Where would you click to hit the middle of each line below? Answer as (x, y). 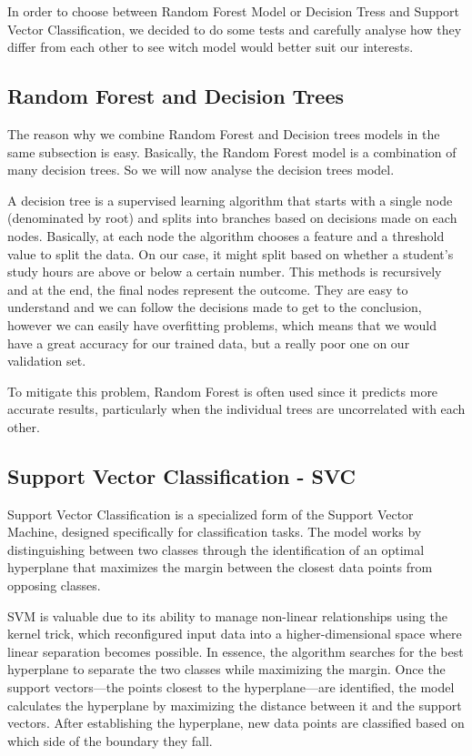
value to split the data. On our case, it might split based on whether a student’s (231, 253)
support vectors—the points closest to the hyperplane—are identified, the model (231, 687)
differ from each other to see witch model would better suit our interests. (211, 47)
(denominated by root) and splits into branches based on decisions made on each (232, 218)
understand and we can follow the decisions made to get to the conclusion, (215, 307)
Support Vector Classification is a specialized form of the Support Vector (211, 514)
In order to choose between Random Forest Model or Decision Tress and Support (234, 11)
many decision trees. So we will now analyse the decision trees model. (201, 170)
